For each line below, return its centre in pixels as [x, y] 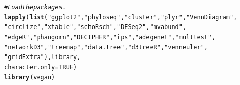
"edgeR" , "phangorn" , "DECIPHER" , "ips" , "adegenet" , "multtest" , [110, 37]
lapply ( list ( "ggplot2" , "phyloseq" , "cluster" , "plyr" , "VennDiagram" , [121, 17]
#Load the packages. [35, 7]
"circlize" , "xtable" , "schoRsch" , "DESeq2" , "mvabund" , [95, 27]
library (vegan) [30, 77]
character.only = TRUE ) [41, 67]
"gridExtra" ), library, [42, 57]
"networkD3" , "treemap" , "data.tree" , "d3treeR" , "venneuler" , [106, 47]
